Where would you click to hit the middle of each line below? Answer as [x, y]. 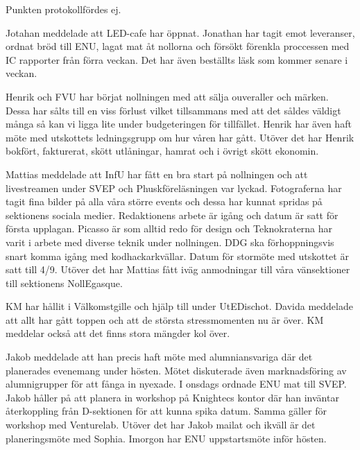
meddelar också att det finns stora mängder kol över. [118, 333]
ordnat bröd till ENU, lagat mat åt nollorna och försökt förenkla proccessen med [178, 46]
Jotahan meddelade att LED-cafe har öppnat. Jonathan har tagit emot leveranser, [180, 32]
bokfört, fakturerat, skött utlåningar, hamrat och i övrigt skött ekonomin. [162, 151]
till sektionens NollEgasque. [64, 283]
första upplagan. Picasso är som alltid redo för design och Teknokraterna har [169, 228]
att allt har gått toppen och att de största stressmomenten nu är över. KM [165, 319]
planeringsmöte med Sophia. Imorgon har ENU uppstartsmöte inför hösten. [166, 438]
